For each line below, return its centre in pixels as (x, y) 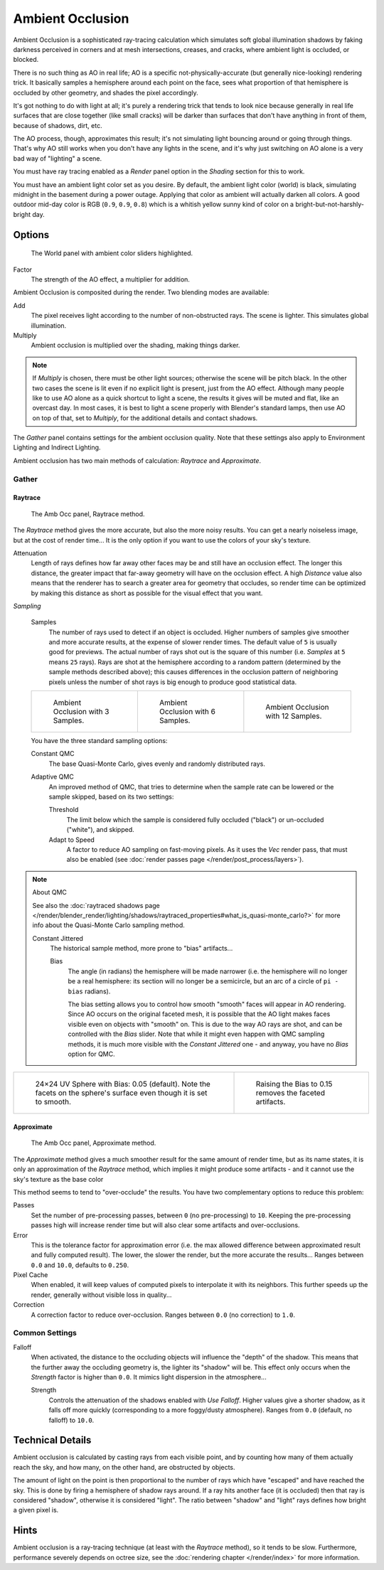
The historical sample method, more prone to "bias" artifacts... (142, 949)
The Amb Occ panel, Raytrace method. (88, 514)
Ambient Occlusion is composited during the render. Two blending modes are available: (141, 292)
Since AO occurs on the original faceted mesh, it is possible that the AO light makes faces (199, 1014)
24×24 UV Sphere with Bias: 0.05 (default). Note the (123, 1084)
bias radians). (89, 991)
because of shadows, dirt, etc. (58, 125)
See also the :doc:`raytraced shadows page (96, 905)
